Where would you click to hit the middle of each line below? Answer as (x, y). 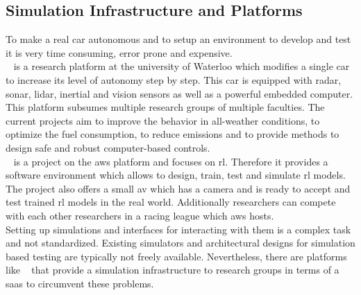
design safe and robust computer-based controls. (108, 147)
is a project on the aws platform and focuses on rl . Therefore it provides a (171, 161)
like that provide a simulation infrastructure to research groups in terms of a (173, 270)
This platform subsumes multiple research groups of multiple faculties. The (165, 107)
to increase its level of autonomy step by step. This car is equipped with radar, (174, 79)
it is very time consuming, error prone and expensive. (119, 52)
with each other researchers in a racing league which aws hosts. (140, 215)
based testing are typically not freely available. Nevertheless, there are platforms (176, 256)
